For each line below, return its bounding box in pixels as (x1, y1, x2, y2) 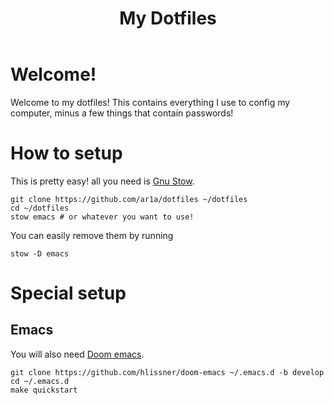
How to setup (10, 142, 123, 165)
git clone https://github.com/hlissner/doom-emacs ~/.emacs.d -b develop (10, 367, 325, 377)
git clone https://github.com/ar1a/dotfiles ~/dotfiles (10, 194, 248, 204)
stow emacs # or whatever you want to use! (10, 212, 195, 222)
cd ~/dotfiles (10, 203, 70, 213)
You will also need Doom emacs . (10, 348, 145, 360)
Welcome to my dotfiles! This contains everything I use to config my (10, 96, 291, 108)
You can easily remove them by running (10, 229, 174, 241)
